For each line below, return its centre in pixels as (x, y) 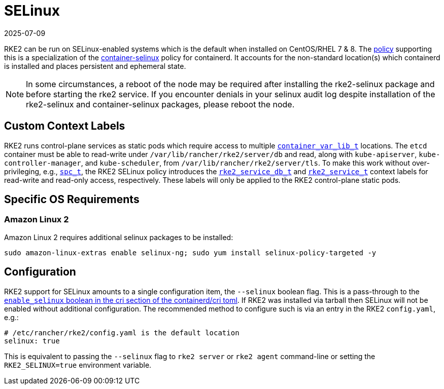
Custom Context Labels (65, 126)
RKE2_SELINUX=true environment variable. (78, 365)
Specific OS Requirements (72, 200)
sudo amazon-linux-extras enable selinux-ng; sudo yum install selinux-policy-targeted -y (190, 252)
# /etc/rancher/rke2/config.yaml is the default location (122, 333)
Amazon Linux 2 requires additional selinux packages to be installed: (119, 237)
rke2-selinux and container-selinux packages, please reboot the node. (160, 104)
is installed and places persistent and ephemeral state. (95, 66)
